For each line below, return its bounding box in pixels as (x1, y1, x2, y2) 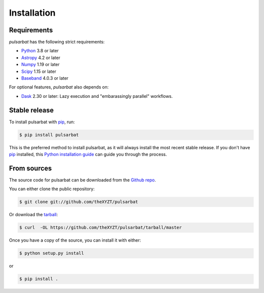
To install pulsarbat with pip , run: (9, 119, 75, 125)
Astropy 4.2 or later (21, 54, 61, 61)
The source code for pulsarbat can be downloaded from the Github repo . (9, 177, 156, 183)
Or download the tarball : (9, 212, 58, 218)
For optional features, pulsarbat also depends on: (9, 84, 109, 90)
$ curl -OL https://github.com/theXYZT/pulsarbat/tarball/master (19, 225, 182, 230)
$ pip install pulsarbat (19, 132, 79, 137)
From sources (9, 164, 52, 172)
